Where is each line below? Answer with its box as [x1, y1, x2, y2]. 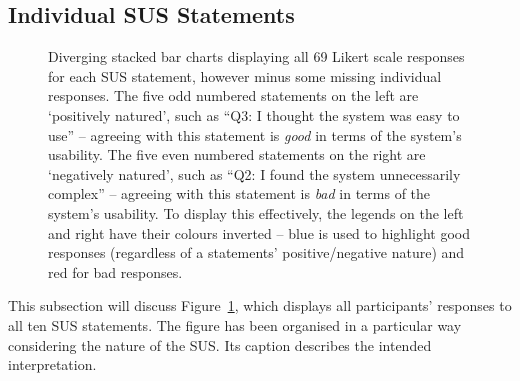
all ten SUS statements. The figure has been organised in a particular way [8, 314, 462, 335]
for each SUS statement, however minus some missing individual [48, 65, 442, 86]
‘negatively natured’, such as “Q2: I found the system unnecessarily [48, 163, 461, 184]
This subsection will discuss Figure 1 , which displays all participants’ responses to [8, 295, 512, 316]
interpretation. [8, 354, 97, 375]
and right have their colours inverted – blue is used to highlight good [48, 222, 470, 243]
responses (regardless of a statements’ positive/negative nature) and [48, 242, 465, 263]
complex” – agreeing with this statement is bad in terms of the [48, 183, 431, 204]
